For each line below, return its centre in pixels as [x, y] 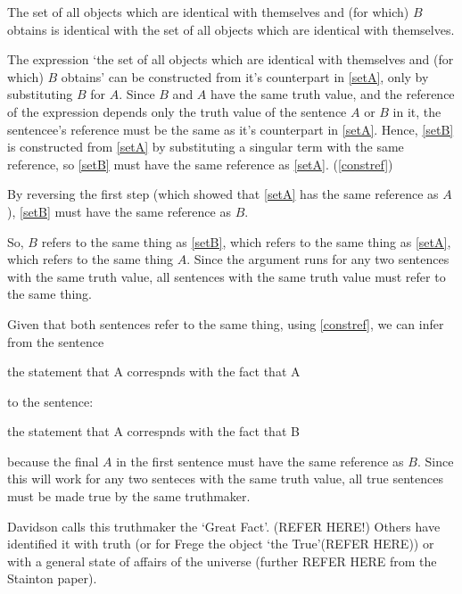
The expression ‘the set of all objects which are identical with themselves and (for [231, 59]
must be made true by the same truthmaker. [129, 496]
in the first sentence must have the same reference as [260, 461]
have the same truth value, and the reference [333, 94]
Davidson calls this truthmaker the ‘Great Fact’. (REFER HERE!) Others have [224, 526]
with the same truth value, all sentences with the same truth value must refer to [227, 276]
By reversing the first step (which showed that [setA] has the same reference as [223, 194]
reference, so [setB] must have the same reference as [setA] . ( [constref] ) [200, 164]
